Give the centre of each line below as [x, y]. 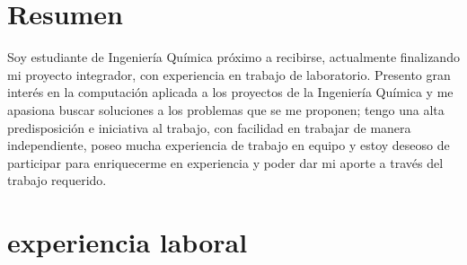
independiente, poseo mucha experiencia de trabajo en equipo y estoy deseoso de [229, 145]
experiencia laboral [128, 242]
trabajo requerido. [57, 180]
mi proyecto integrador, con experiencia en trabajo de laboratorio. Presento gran [229, 74]
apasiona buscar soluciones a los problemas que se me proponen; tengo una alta [226, 109]
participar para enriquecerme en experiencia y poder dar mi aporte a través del [225, 162]
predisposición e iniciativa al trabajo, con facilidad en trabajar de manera [209, 127]
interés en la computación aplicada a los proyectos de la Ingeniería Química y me [230, 92]
